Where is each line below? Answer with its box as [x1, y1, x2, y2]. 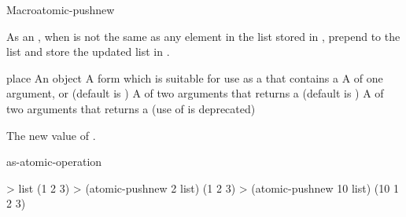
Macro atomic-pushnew [6, 2, 115, 17]
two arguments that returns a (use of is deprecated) [6, 100, 256, 116]
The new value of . [6, 127, 96, 143]
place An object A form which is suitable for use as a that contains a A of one [6, 69, 383, 86]
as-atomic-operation [6, 153, 102, 170]
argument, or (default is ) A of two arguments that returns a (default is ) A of [6, 85, 384, 101]
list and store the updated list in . [6, 43, 170, 60]
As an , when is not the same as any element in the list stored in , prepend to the [6, 28, 400, 44]
